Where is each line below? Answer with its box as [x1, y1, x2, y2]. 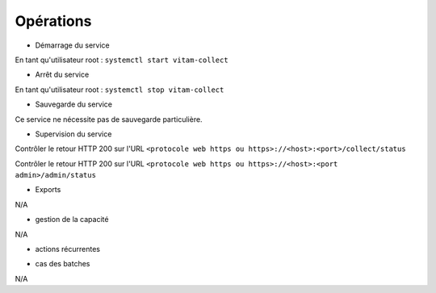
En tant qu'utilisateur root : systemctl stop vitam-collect [15, 85, 224, 94]
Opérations [15, 12, 92, 30]
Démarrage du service [35, 40, 110, 50]
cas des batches [35, 259, 90, 269]
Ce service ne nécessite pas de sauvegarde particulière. [15, 114, 203, 124]
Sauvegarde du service [35, 99, 113, 109]
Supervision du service [35, 129, 112, 139]
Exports [35, 185, 61, 195]
